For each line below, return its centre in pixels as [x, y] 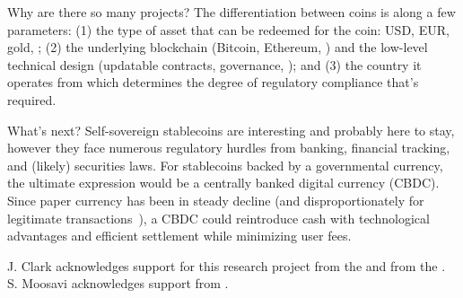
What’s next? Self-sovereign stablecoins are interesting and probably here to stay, [231, 130]
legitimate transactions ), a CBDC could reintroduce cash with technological [218, 218]
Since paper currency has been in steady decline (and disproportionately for [216, 200]
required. [32, 99]
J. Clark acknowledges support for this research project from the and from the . [227, 265]
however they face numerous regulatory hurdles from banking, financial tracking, [229, 148]
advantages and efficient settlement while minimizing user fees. [179, 236]
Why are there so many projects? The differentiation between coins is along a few [231, 12]
